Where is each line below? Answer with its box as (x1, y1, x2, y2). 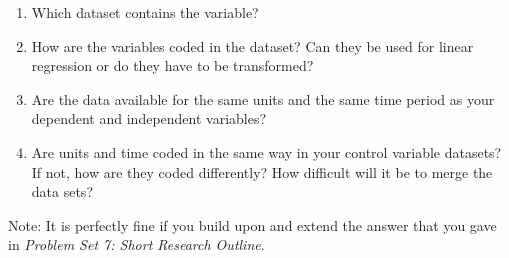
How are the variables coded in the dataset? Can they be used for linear (31, 35, 474, 56)
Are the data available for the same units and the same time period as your (31, 88, 495, 109)
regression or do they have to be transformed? (31, 55, 314, 76)
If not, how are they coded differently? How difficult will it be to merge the (31, 161, 493, 182)
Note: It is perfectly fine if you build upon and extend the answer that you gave (8, 214, 497, 235)
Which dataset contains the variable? (31, 2, 259, 22)
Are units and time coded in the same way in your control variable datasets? (31, 141, 502, 162)
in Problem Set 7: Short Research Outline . (8, 234, 265, 255)
